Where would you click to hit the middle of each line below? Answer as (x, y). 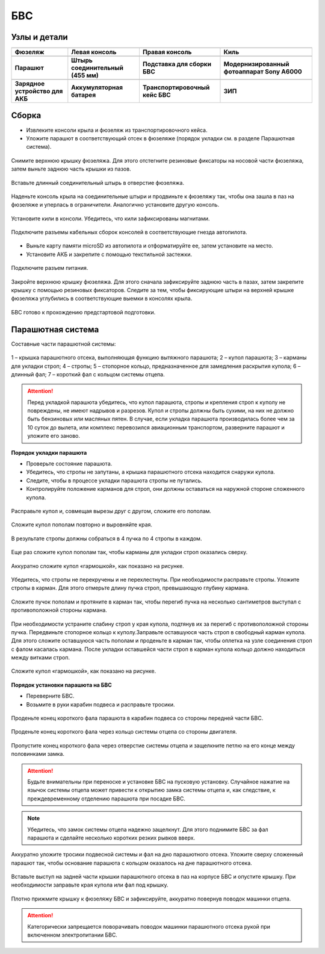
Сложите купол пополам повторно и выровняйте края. (82, 525)
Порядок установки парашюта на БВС (62, 685)
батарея (84, 95)
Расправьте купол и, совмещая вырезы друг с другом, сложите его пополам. (111, 511)
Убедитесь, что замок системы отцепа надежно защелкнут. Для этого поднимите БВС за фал (148, 829)
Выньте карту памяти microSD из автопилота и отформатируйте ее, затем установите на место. (150, 246)
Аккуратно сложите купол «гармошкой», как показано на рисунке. (97, 566)
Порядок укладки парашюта (49, 452)
